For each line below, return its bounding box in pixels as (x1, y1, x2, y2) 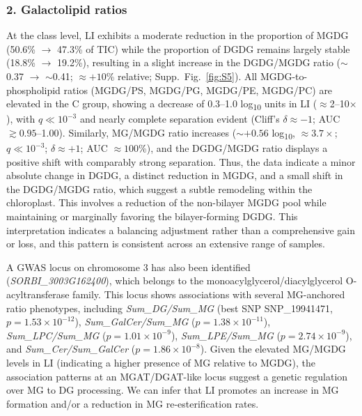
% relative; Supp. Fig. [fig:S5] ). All (106, 69, 258, 83)
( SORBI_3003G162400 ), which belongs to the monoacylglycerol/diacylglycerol (6, 273, 343, 288)
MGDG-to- (260, 69, 308, 83)
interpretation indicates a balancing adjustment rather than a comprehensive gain (6, 222, 355, 237)
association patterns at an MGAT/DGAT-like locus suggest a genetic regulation (6, 369, 348, 383)
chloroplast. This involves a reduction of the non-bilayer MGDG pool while (6, 195, 326, 210)
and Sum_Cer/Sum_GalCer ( (6, 341, 136, 356)
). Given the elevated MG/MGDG (200, 341, 346, 356)
